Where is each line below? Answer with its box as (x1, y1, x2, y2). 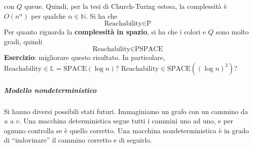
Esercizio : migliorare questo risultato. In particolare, (4, 52, 165, 62)
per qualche (31, 10, 66, 21)
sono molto (216, 27, 249, 37)
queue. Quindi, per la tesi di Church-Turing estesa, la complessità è (24, 1, 227, 11)
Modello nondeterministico (4, 85, 97, 95)
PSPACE (135, 46, 163, 53)
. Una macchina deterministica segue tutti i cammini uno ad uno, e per (19, 116, 233, 126)
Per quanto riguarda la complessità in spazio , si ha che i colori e (4, 27, 206, 37)
